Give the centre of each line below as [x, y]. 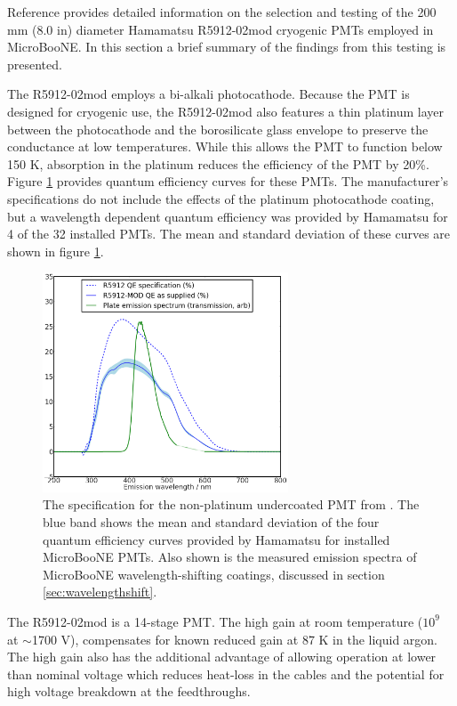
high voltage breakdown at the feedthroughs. [129, 691]
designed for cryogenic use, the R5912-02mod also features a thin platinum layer [226, 111]
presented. [35, 64]
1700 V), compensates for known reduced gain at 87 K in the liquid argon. [234, 639]
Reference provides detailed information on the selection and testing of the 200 [222, 12]
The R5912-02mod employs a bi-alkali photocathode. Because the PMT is [208, 94]
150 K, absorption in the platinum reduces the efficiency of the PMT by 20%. [218, 163]
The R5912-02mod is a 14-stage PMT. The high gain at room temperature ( [215, 621]
